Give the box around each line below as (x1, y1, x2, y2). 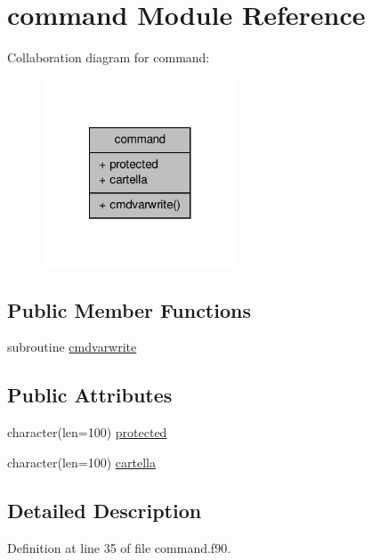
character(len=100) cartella (7, 452, 156, 471)
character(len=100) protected (7, 423, 167, 442)
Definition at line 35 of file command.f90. (7, 538, 231, 556)
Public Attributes (7, 381, 173, 409)
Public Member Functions (7, 296, 251, 323)
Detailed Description (7, 496, 202, 523)
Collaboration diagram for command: (7, 48, 210, 67)
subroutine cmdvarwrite (7, 337, 137, 356)
